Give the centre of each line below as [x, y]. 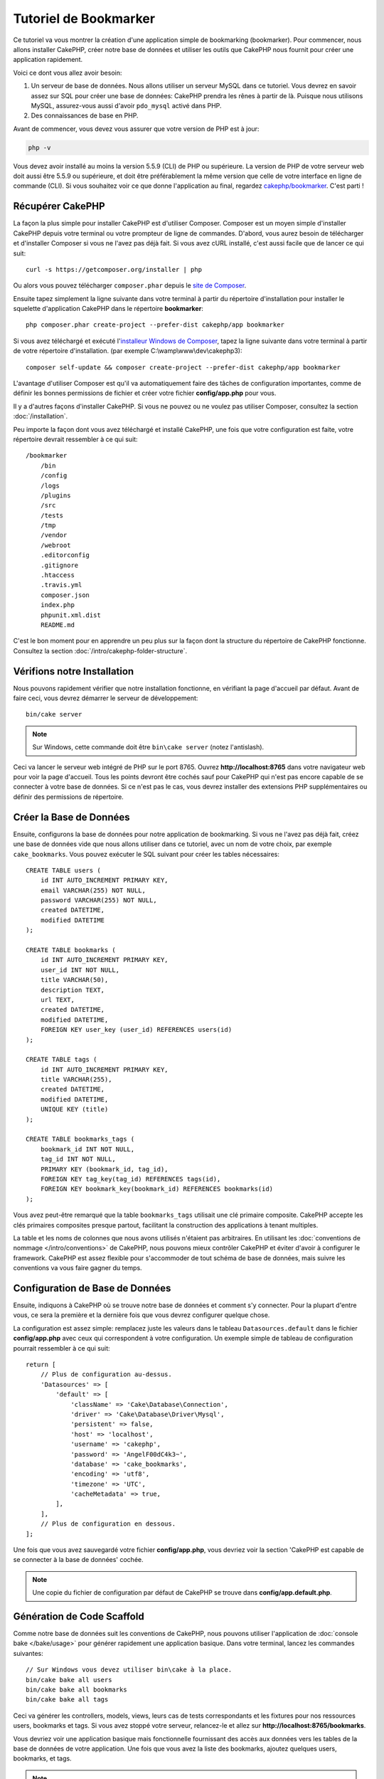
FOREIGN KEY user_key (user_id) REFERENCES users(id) [136, 1030]
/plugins [55, 495]
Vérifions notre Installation [74, 671]
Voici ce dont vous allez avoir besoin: [68, 73]
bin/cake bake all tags [67, 1700]
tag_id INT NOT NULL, [78, 1159]
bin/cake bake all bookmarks [76, 1690]
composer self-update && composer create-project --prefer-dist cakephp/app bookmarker [183, 367]
